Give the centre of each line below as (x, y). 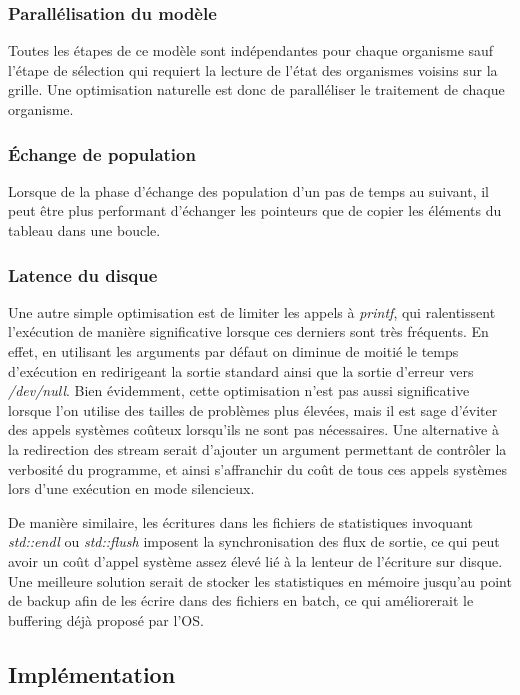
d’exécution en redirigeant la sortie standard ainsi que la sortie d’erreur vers (241, 370)
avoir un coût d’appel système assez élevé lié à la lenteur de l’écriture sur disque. (255, 560)
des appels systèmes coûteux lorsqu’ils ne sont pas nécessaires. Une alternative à (253, 429)
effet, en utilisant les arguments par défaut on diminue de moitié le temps (233, 351)
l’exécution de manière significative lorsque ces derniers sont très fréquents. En (248, 331)
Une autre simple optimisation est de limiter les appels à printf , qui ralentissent (252, 311)
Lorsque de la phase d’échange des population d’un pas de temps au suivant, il (248, 190)
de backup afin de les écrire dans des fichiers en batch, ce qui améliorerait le (241, 600)
